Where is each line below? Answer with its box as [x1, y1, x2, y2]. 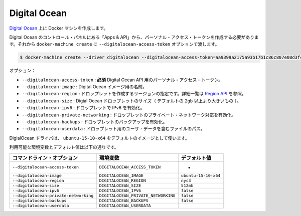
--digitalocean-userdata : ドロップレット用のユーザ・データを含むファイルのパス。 [22, 126, 205, 132]
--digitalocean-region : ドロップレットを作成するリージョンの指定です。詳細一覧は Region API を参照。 [22, 91, 247, 97]
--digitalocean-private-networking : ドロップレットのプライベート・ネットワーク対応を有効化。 [22, 112, 236, 118]
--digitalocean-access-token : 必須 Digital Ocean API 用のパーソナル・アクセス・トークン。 [22, 77, 223, 83]
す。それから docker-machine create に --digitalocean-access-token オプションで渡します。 [9, 41, 220, 47]
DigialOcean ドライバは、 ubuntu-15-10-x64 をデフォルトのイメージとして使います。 [9, 135, 190, 141]
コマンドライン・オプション [12, 154, 78, 161]
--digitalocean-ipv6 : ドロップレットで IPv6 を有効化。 [22, 105, 145, 111]
